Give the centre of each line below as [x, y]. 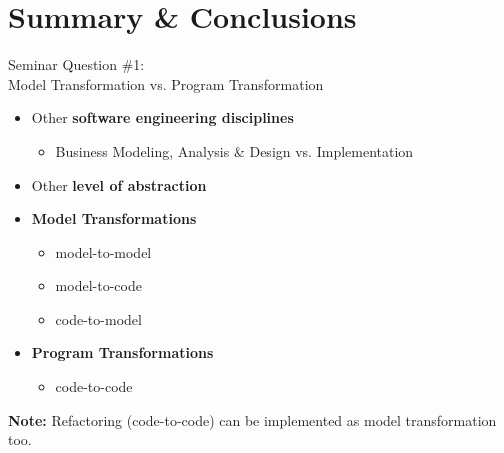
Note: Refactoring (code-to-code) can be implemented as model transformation [252, 419]
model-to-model [103, 251]
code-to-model [98, 318]
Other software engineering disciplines [162, 117]
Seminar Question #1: [76, 64]
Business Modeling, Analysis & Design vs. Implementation [234, 150]
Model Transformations [114, 218]
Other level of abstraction [119, 184]
